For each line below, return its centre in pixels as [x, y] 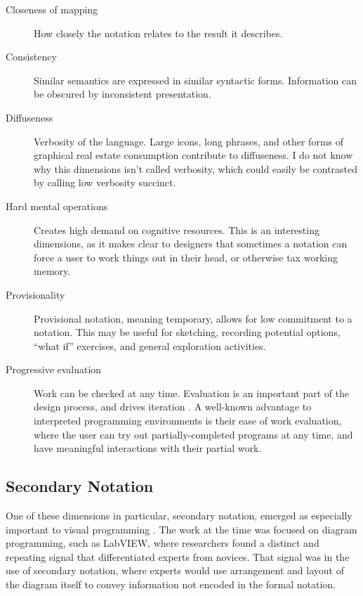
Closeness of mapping [52, 9]
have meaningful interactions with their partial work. [148, 448]
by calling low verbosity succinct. [105, 182]
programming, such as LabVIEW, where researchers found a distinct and [163, 543]
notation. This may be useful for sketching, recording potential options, [187, 332]
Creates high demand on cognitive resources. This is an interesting [177, 229]
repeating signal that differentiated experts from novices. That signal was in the [178, 556]
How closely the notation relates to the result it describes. [158, 33]
